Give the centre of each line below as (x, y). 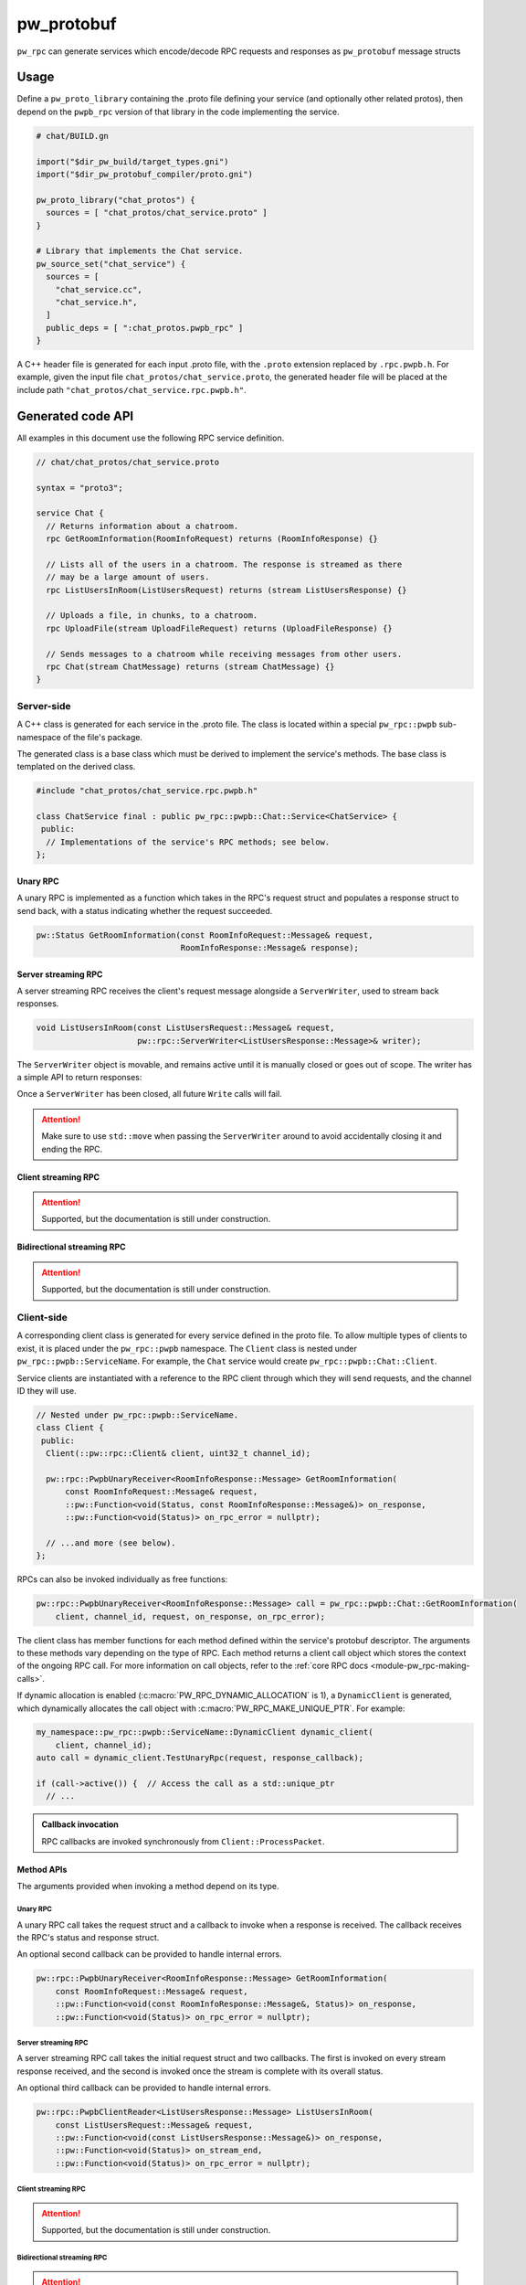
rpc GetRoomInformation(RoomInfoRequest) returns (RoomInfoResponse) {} (212, 539)
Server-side (44, 706)
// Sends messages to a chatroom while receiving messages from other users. (224, 654)
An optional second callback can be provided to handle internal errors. (149, 1954)
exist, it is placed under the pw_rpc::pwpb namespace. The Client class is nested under (187, 1348)
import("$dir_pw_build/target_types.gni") (132, 161)
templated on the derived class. (76, 767)
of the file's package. (103, 737)
